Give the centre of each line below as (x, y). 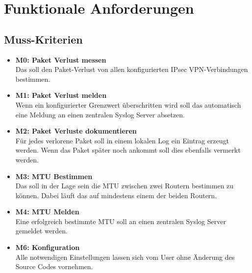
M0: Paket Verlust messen (61, 59)
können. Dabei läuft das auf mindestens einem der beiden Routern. (116, 195)
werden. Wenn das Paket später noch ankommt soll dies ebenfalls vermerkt (128, 150)
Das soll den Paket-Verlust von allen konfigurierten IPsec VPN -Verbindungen (132, 69)
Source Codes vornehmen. (54, 266)
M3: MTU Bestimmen (54, 176)
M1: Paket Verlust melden (61, 95)
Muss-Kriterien (43, 39)
